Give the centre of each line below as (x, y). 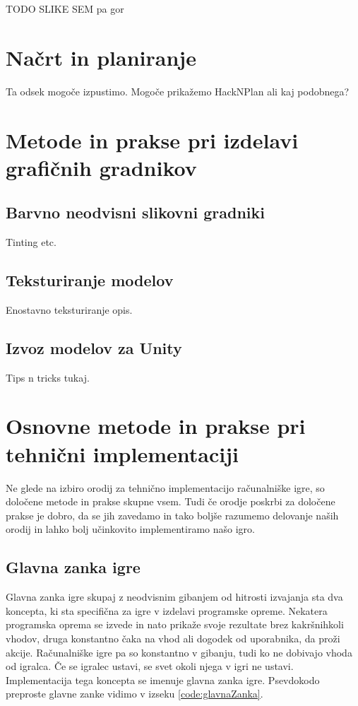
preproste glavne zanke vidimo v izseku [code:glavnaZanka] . (135, 694)
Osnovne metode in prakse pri (156, 426)
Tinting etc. (31, 242)
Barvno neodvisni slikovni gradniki (136, 212)
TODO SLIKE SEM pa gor (65, 8)
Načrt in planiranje (101, 57)
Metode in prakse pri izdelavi (152, 140)
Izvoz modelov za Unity (94, 347)
